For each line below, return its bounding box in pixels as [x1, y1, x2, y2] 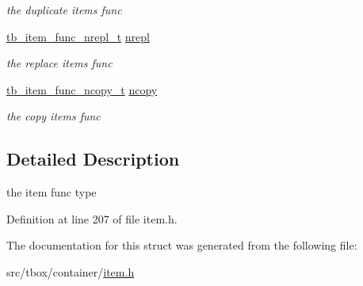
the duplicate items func [6, 2, 122, 17]
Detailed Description [6, 147, 180, 171]
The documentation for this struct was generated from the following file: [6, 237, 357, 254]
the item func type [6, 184, 97, 200]
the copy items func [6, 108, 101, 124]
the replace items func [6, 55, 113, 71]
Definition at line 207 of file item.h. [6, 210, 178, 227]
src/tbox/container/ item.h [6, 263, 135, 280]
